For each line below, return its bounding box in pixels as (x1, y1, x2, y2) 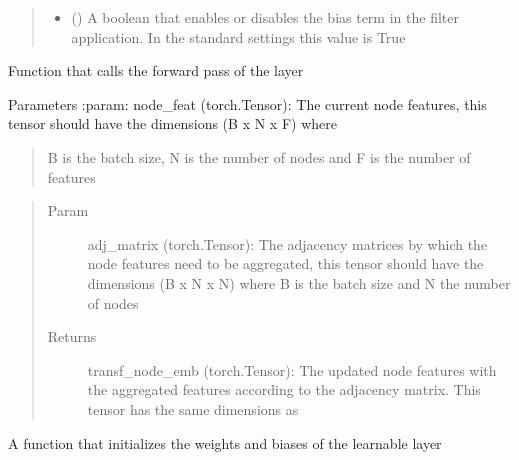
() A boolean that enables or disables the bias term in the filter (71, 7, 459, 27)
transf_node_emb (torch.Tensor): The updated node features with (87, 359, 497, 380)
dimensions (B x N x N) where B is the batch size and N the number (87, 272, 511, 293)
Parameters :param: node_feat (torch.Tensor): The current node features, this (8, 93, 487, 114)
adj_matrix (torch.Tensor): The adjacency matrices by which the (87, 233, 488, 254)
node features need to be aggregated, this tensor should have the (87, 253, 484, 274)
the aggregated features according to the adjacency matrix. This (87, 379, 481, 400)
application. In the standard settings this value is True (71, 26, 406, 47)
